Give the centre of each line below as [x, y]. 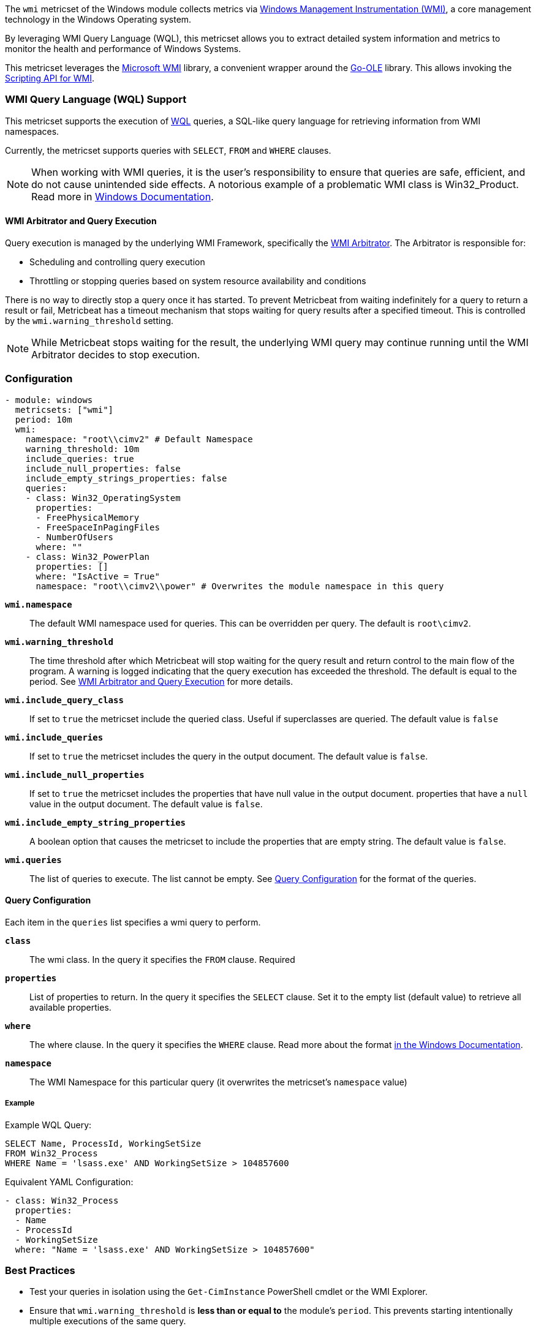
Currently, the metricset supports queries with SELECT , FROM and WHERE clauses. [168, 150]
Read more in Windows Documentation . [123, 196]
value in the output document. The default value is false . [146, 804]
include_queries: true [80, 458]
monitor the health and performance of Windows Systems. [123, 49]
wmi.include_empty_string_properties [96, 822]
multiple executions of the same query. [108, 1321]
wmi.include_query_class [64, 700]
